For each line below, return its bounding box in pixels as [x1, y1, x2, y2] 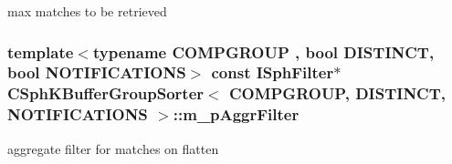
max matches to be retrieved [7, 2, 167, 20]
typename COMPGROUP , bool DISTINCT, [92, 40, 435, 63]
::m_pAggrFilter [173, 103, 300, 126]
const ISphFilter [211, 61, 334, 84]
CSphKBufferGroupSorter [7, 82, 205, 105]
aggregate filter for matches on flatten [7, 138, 219, 158]
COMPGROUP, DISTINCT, [228, 82, 446, 105]
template [7, 40, 74, 63]
